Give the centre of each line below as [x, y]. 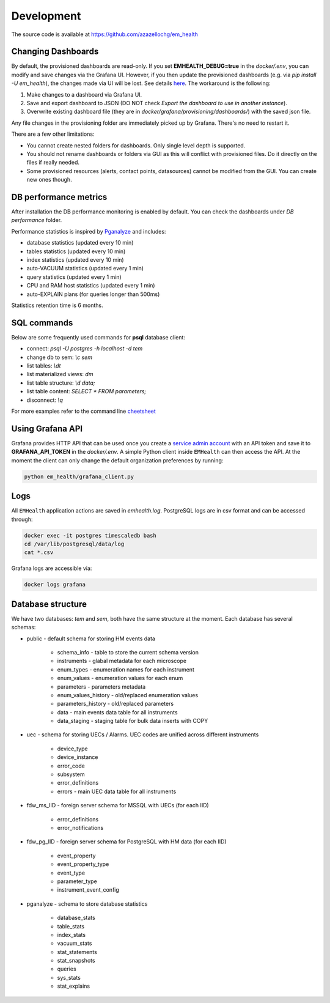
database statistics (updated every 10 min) [80, 243]
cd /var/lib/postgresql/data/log [74, 544]
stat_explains [74, 986]
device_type [72, 749]
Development [46, 16]
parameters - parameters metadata [101, 687]
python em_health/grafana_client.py [79, 476]
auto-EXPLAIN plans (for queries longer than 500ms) [93, 294]
